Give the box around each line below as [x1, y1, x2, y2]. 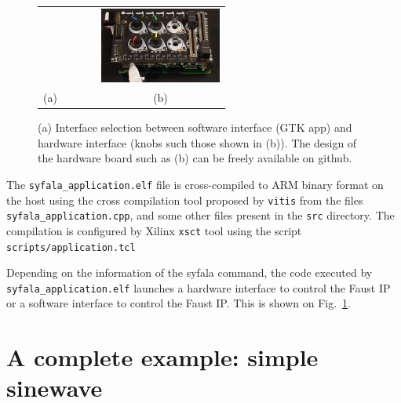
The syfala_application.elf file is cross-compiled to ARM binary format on [6, 176, 384, 192]
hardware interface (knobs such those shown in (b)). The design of [38, 134, 357, 151]
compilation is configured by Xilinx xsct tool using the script [6, 222, 302, 238]
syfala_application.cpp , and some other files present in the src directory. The [6, 207, 395, 223]
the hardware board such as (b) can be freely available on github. [38, 150, 352, 166]
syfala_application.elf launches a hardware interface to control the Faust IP [6, 279, 391, 296]
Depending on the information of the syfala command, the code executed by [6, 264, 373, 281]
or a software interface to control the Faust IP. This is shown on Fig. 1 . [6, 295, 352, 311]
